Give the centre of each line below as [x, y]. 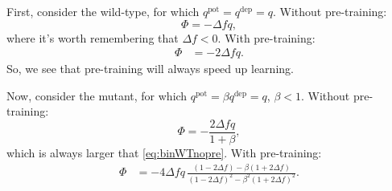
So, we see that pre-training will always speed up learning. [150, 69]
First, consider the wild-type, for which [103, 11]
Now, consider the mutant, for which [97, 95]
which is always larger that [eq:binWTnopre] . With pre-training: [164, 153]
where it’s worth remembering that [93, 37]
